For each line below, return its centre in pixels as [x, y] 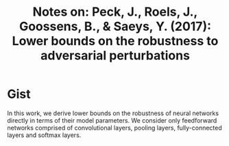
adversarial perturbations [115, 56]
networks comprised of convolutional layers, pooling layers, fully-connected [115, 127]
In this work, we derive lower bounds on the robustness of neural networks [113, 113]
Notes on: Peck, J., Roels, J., [115, 12]
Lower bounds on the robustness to [115, 41]
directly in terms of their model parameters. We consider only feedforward [112, 120]
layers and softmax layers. [44, 135]
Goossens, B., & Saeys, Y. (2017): [115, 26]
